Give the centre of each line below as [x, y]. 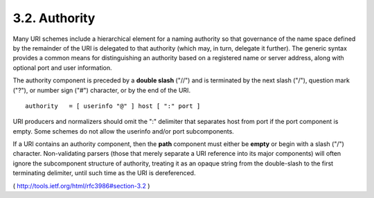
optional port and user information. [62, 67]
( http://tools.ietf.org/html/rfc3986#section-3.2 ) [81, 186]
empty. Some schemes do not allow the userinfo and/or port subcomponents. [124, 131]
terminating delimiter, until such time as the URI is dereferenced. [104, 173]
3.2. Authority [54, 18]
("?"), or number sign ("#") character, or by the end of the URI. [101, 90]
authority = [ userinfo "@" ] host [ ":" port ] [113, 106]
